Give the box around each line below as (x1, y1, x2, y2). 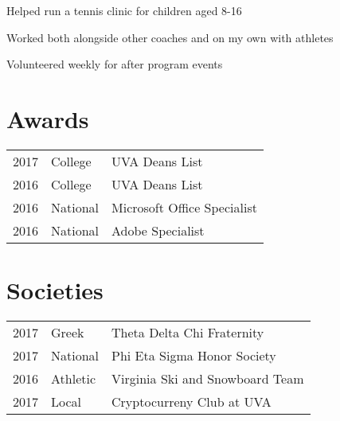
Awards (6, 102, 89, 134)
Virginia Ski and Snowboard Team (111, 369, 304, 388)
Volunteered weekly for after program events (6, 56, 223, 72)
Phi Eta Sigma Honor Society (111, 346, 276, 365)
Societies (6, 274, 104, 306)
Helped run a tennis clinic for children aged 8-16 (6, 2, 242, 18)
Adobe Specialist (111, 220, 205, 240)
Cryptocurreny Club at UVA (111, 392, 272, 411)
